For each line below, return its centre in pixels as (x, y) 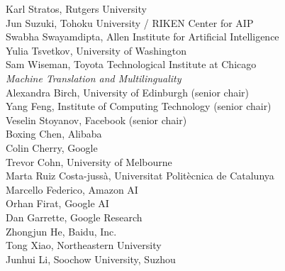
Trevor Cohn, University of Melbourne (89, 161)
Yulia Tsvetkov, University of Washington (96, 50)
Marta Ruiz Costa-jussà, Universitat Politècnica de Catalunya (140, 176)
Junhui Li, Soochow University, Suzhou (91, 259)
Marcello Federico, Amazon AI (72, 189)
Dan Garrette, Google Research (74, 217)
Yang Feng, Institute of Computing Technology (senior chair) (139, 106)
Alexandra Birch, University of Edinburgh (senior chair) (128, 92)
